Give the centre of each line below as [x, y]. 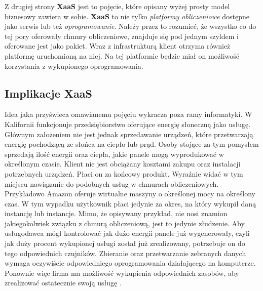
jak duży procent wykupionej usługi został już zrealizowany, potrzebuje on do [125, 243]
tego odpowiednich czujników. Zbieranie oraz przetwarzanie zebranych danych [125, 253]
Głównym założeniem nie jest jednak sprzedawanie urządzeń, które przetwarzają [129, 134]
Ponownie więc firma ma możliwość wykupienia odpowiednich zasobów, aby [122, 273]
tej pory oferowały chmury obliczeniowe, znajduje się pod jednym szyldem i [122, 36]
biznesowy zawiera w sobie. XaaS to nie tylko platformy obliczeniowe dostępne [127, 16]
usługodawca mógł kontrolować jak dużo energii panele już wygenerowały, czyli [127, 233]
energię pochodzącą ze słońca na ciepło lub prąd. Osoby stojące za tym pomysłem [132, 144]
